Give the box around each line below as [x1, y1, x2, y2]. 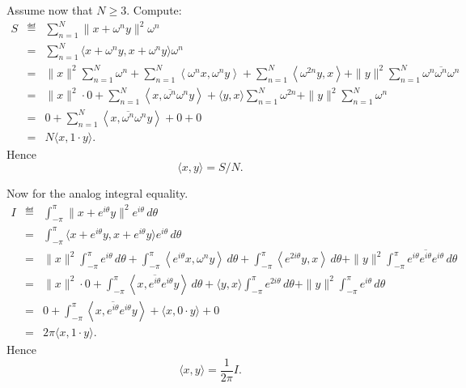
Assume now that [6, 2, 93, 18]
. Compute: [126, 2, 182, 18]
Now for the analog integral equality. [6, 185, 189, 202]
